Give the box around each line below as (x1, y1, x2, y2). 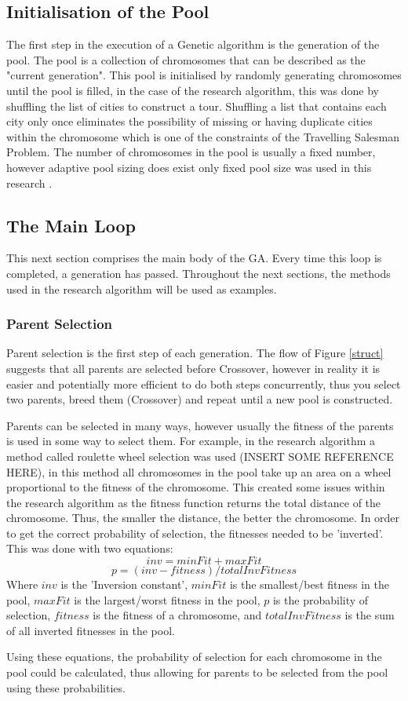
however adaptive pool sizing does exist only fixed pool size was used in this (6, 159, 372, 175)
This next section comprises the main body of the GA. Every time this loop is (6, 250, 382, 266)
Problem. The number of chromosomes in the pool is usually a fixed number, (6, 144, 376, 160)
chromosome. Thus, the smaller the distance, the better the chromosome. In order (6, 509, 400, 526)
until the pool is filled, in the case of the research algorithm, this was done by (6, 82, 379, 98)
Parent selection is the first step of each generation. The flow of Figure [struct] (6, 345, 384, 361)
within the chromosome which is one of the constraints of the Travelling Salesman (6, 128, 399, 144)
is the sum (344, 607, 395, 623)
